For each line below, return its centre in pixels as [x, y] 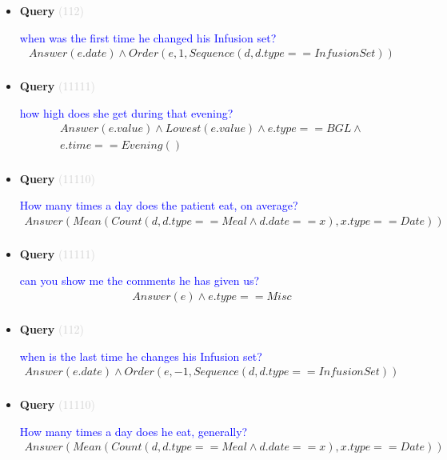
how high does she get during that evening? [126, 112]
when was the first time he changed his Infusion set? [148, 37]
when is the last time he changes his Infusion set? [141, 356]
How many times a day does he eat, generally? [134, 431]
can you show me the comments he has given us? [140, 280]
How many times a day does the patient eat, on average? [159, 205]
